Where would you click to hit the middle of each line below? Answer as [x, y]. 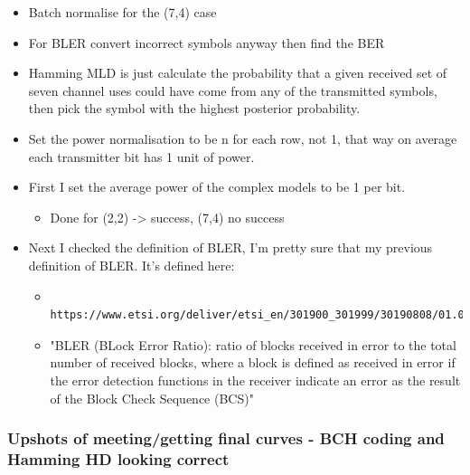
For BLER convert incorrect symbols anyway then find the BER [207, 42]
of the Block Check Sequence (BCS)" [152, 398]
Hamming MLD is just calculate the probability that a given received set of [238, 73]
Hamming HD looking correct [118, 458]
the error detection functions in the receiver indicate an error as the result [255, 380]
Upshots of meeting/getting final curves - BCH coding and [226, 438]
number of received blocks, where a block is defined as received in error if [253, 362]
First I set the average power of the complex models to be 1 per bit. [217, 187]
